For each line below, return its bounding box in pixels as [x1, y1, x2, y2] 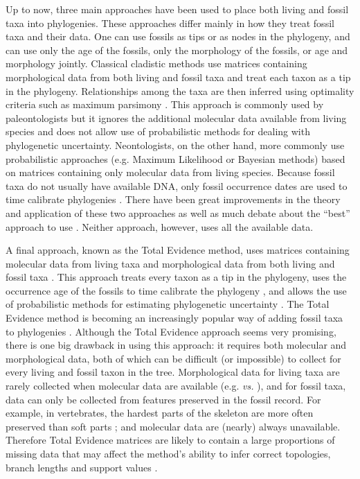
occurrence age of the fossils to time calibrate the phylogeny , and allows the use [6, 283, 347, 297]
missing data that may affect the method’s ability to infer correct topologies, [6, 446, 331, 460]
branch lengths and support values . [6, 460, 158, 474]
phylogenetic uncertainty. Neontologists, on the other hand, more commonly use [6, 137, 345, 152]
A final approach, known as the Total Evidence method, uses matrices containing [6, 243, 350, 257]
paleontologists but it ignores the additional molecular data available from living [6, 110, 347, 125]
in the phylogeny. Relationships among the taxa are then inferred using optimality [6, 83, 354, 98]
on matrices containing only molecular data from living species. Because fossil [6, 165, 335, 180]
